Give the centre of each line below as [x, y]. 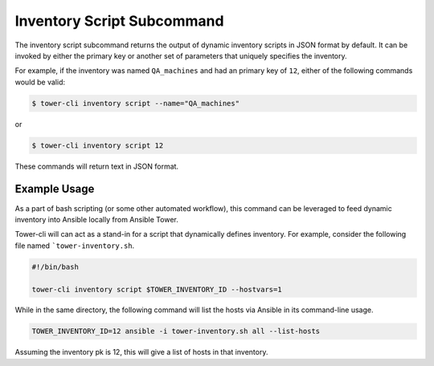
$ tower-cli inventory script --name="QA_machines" [136, 103]
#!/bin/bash [55, 266]
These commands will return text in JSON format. [97, 166]
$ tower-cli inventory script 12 [98, 145]
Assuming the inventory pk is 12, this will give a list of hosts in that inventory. [141, 352]
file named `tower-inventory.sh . [75, 246]
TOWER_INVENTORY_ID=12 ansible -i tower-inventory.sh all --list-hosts [176, 331]
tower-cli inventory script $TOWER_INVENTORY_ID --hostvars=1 [157, 289]
